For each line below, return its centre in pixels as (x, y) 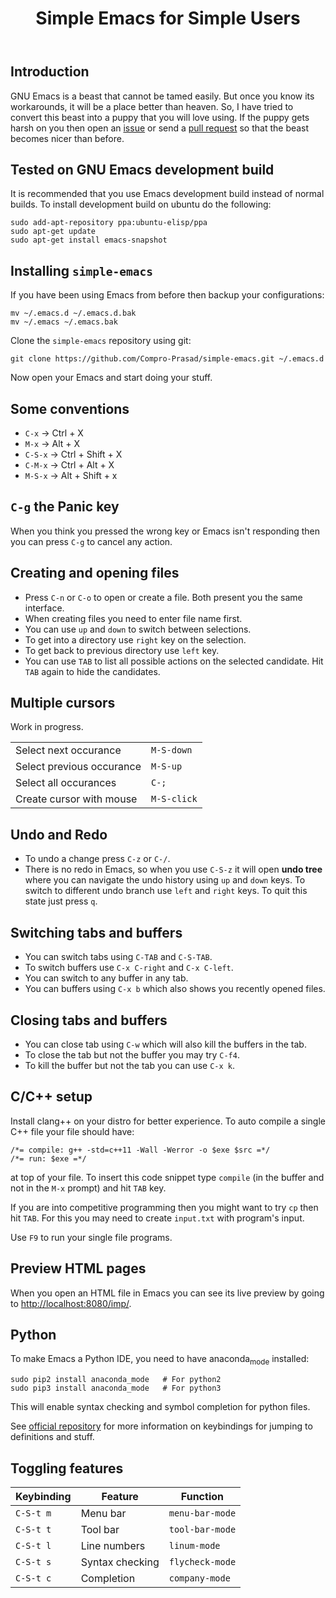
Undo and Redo (59, 834)
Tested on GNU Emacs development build (142, 170)
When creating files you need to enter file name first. (133, 618)
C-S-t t (33, 1529)
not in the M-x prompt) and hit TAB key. (88, 1188)
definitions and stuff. (52, 1437)
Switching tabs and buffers (96, 932)
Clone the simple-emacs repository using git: (101, 341)
